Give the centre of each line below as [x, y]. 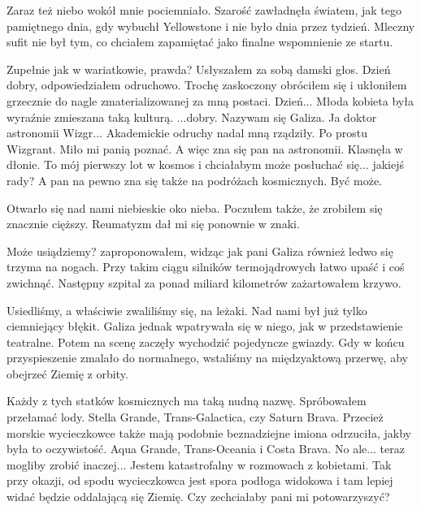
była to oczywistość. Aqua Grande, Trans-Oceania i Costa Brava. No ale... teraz [206, 449]
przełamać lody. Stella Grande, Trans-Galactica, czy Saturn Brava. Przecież [195, 417]
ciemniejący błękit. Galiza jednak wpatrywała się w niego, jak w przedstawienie [205, 326]
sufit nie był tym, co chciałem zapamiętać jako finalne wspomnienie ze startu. [200, 42]
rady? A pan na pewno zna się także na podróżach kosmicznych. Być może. [194, 180]
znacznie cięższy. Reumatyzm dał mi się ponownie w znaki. [153, 224]
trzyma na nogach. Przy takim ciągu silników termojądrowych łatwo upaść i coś [206, 267]
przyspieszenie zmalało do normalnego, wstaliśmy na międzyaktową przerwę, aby [207, 358]
